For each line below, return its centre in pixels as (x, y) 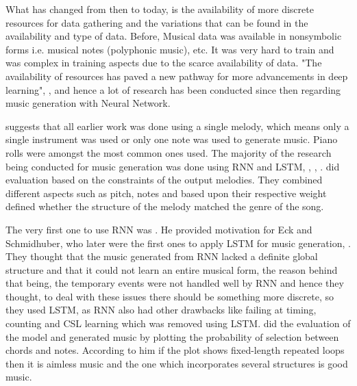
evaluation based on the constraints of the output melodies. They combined (164, 180)
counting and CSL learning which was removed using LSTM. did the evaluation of (178, 323)
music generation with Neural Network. (88, 103)
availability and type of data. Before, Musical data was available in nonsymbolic (174, 36)
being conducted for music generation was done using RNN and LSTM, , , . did (173, 166)
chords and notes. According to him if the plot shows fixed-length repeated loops (175, 350)
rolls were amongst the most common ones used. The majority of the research (169, 152)
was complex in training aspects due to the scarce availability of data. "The (164, 63)
